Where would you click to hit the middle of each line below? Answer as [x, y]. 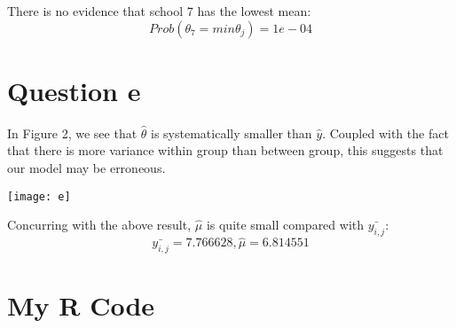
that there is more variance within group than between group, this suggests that [225, 150]
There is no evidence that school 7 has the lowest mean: [159, 11]
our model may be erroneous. [86, 167]
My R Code [81, 305]
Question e [74, 90]
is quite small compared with [285, 225]
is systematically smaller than [232, 133]
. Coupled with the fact [385, 133]
